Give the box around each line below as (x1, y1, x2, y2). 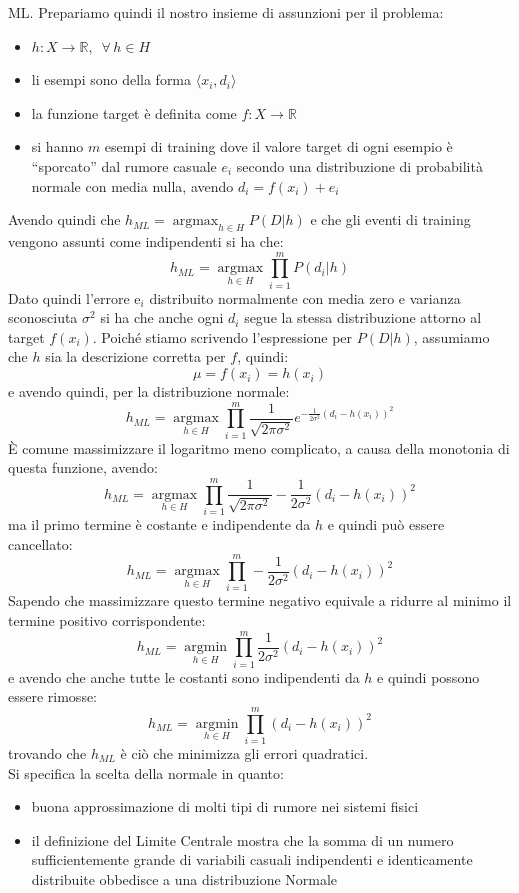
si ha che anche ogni (100, 307, 224, 328)
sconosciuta (8, 307, 78, 328)
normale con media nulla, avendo (31, 175, 234, 196)
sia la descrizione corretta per (45, 346, 226, 367)
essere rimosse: (8, 686, 98, 707)
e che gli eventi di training (310, 209, 471, 230)
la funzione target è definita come (31, 102, 237, 123)
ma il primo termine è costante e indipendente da (8, 514, 311, 535)
